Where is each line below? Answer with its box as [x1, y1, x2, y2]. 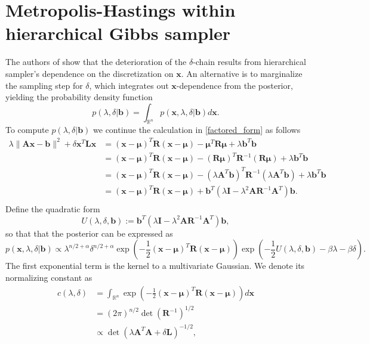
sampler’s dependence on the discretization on [5, 67, 174, 79]
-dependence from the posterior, [176, 79, 293, 91]
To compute [5, 123, 49, 136]
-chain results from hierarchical [193, 55, 306, 68]
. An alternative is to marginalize [181, 67, 303, 79]
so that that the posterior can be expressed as [5, 227, 173, 239]
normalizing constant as [5, 271, 92, 284]
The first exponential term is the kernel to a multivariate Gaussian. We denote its [5, 259, 305, 272]
